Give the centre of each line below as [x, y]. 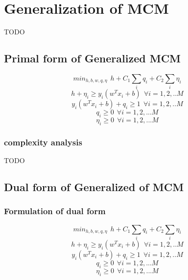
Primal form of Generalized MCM [93, 58]
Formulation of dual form [55, 211]
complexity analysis [43, 142]
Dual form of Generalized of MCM [94, 187]
